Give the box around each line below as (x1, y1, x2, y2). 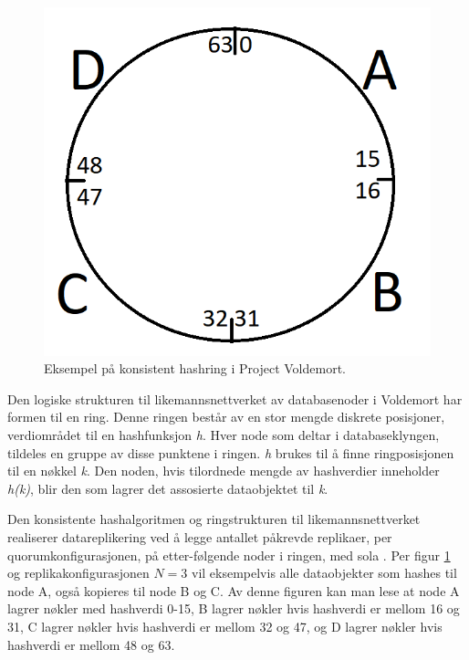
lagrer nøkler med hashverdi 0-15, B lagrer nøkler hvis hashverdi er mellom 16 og (7, 599, 460, 618)
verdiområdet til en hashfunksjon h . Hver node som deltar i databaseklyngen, (7, 424, 440, 444)
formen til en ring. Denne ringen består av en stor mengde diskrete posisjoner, (7, 407, 445, 426)
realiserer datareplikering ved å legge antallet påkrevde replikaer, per (7, 527, 392, 546)
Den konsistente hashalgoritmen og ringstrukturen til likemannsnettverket (7, 509, 421, 529)
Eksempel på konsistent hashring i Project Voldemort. (44, 359, 347, 378)
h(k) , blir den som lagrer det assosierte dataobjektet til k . (7, 478, 328, 498)
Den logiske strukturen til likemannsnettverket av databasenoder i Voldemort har (7, 389, 463, 408)
